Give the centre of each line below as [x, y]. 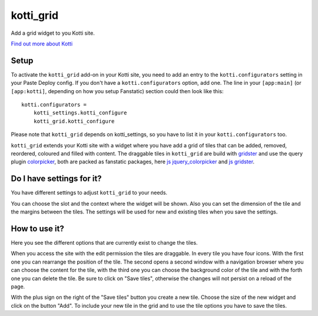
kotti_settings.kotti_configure [80, 113]
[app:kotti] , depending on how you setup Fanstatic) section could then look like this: [117, 91]
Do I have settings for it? [57, 179]
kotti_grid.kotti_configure [74, 121]
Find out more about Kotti [42, 44]
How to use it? [37, 228]
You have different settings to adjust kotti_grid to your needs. [89, 193]
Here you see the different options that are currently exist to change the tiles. [104, 242]
